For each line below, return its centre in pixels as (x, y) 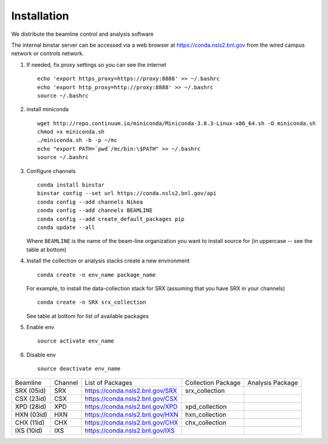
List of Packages (109, 383)
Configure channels (51, 171)
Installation (40, 16)
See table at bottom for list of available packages (87, 316)
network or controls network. (48, 53)
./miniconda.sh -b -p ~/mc (77, 140)
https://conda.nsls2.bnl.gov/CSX (131, 398)
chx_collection (206, 422)
